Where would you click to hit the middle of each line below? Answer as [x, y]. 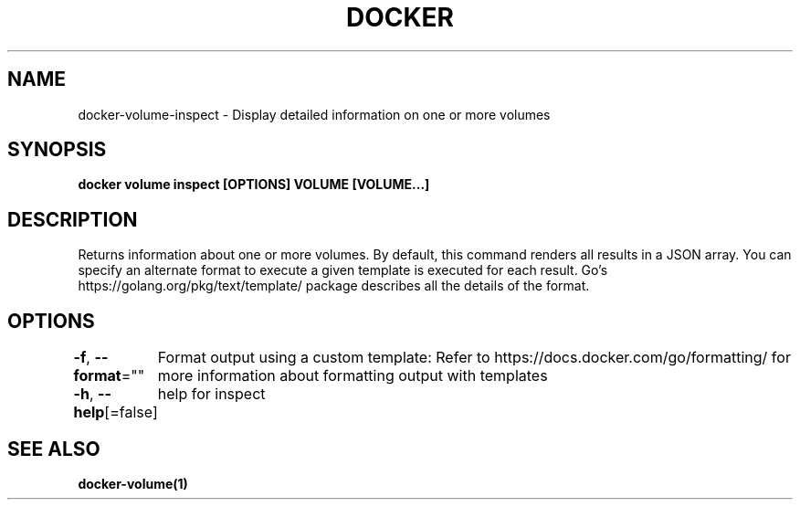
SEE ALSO [54, 449]
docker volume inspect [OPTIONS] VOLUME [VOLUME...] [254, 185]
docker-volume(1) [133, 483]
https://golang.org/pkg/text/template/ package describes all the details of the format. [334, 286]
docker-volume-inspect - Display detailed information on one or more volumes [314, 114]
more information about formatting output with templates [353, 376]
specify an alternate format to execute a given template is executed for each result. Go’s [343, 270]
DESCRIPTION [73, 219]
